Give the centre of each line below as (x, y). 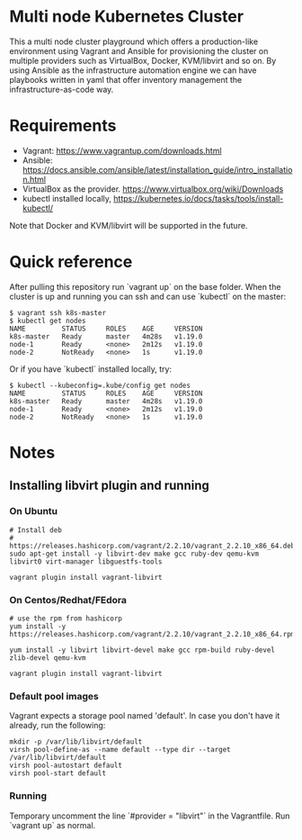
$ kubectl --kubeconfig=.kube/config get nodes (100, 385)
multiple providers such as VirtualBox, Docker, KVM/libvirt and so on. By (143, 60)
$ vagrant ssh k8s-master (58, 312)
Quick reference (71, 262)
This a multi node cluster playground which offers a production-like (134, 41)
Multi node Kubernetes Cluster (127, 17)
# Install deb (36, 530)
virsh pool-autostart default (66, 766)
